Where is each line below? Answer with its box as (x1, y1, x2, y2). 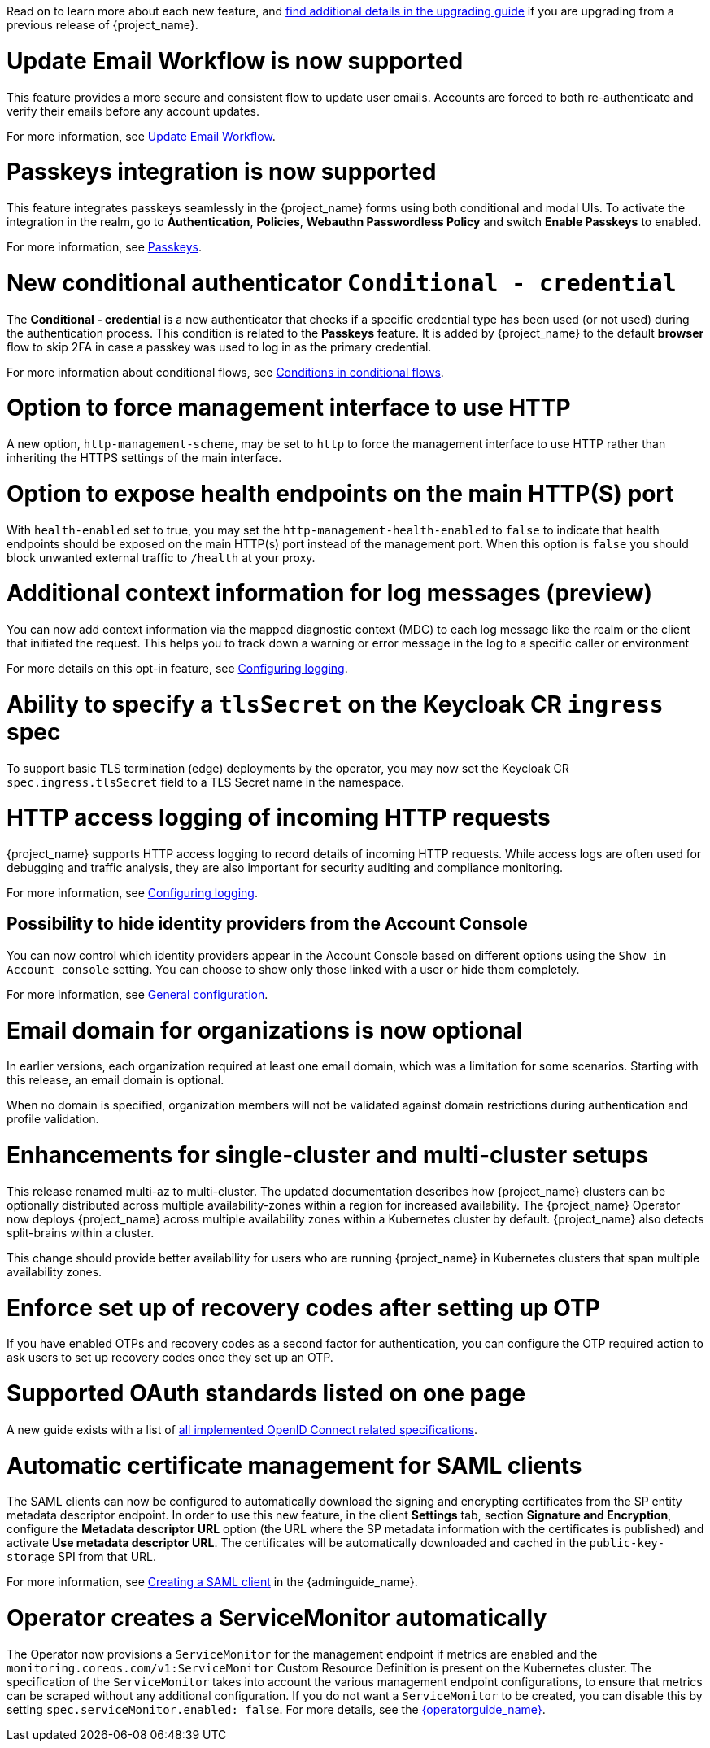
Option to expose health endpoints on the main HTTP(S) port (7, 479, 674, 508)
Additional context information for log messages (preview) (7, 579, 652, 608)
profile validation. (7, 1112, 99, 1127)
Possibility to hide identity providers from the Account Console (7, 913, 528, 935)
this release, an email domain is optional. (7, 1073, 224, 1088)
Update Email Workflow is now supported (7, 46, 464, 75)
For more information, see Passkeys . (7, 240, 202, 254)
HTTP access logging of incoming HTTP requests (7, 804, 551, 832)
